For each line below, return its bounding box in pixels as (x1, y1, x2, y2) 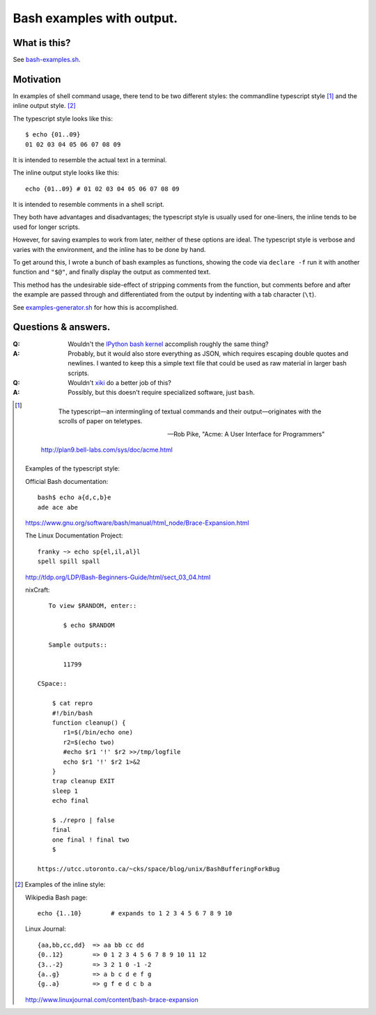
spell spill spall (37, 558, 100, 565)
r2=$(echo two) (63, 738, 115, 746)
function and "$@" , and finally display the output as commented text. (13, 268, 211, 276)
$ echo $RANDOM (63, 622, 115, 629)
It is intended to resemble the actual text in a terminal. (13, 155, 167, 164)
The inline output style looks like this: (13, 168, 120, 177)
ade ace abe (37, 503, 79, 511)
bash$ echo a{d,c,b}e (37, 494, 111, 501)
